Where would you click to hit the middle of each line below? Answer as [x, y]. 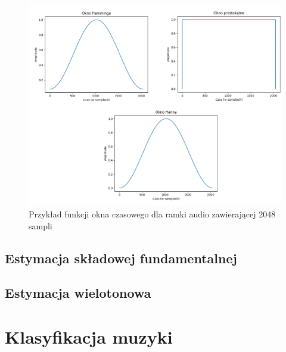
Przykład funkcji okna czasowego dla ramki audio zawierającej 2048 [152, 214]
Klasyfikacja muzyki [89, 336]
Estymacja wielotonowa [78, 293]
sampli [41, 225]
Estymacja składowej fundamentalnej [121, 258]
